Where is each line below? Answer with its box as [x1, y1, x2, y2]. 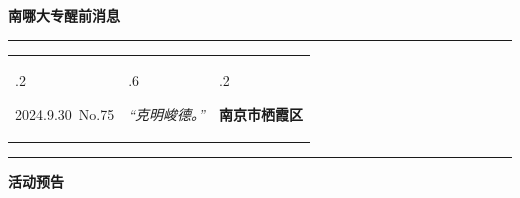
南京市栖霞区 [218, 103, 303, 124]
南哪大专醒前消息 [8, 5, 120, 25]
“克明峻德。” [128, 103, 205, 124]
